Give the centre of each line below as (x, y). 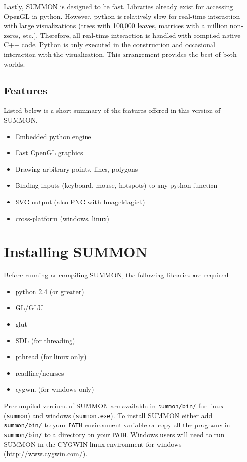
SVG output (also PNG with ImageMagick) (80, 201)
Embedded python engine (53, 136)
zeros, (12, 35)
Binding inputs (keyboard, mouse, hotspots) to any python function (116, 185)
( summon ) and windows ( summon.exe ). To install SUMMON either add (108, 415)
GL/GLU (29, 307)
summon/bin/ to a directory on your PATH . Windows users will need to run (114, 434)
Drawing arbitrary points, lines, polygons (77, 169)
